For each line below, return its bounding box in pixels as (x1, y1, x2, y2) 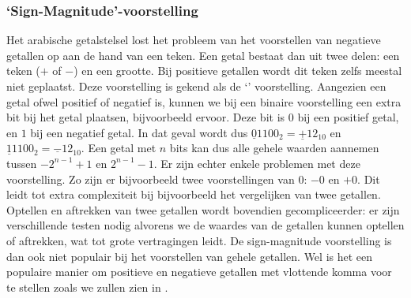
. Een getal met (81, 140, 156, 156)
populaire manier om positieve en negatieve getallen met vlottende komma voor (6, 263, 392, 280)
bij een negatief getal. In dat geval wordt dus (30, 124, 248, 140)
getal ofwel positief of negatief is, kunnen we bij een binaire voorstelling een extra (6, 93, 402, 110)
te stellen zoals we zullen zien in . (6, 278, 168, 295)
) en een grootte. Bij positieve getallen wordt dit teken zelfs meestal (74, 62, 402, 79)
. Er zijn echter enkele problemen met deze (153, 155, 360, 171)
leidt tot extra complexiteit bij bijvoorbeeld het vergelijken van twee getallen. (6, 186, 381, 203)
